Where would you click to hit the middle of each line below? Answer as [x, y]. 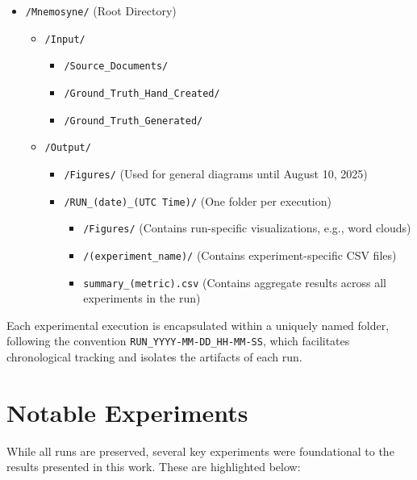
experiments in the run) [142, 298]
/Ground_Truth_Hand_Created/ [142, 93]
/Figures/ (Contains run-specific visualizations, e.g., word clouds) [247, 228]
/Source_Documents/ [116, 67]
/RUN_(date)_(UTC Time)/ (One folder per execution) [198, 200]
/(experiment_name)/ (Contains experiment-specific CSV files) [240, 255]
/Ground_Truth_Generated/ [133, 121]
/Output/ [68, 148]
